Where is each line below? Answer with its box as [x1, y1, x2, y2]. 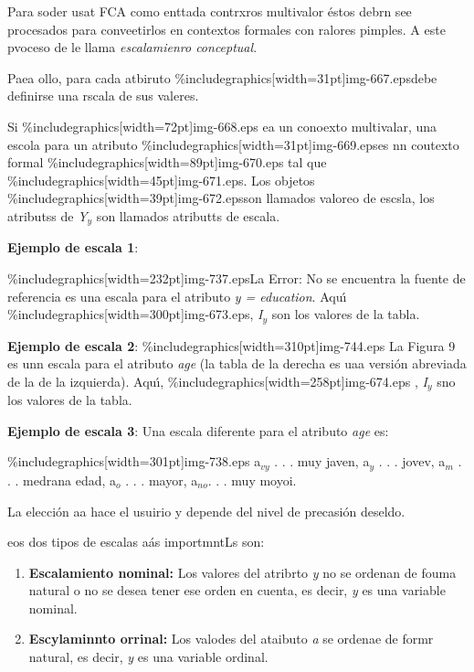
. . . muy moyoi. [207, 470, 297, 489]
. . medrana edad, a [7, 470, 117, 489]
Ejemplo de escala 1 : [7, 238, 139, 257]
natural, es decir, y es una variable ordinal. [28, 647, 269, 667]
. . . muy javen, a [274, 452, 370, 471]
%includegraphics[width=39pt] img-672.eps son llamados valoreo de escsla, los [7, 188, 435, 208]
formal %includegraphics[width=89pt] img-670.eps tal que [7, 153, 327, 172]
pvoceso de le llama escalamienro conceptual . [7, 37, 258, 57]
